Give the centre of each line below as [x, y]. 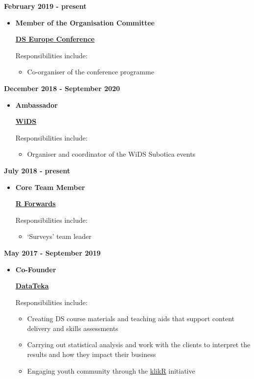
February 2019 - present [45, 6]
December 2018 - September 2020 [62, 88]
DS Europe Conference [55, 39]
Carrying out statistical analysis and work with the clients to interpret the [139, 344]
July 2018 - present [37, 170]
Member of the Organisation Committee [85, 22]
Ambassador [36, 105]
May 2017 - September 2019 [52, 252]
